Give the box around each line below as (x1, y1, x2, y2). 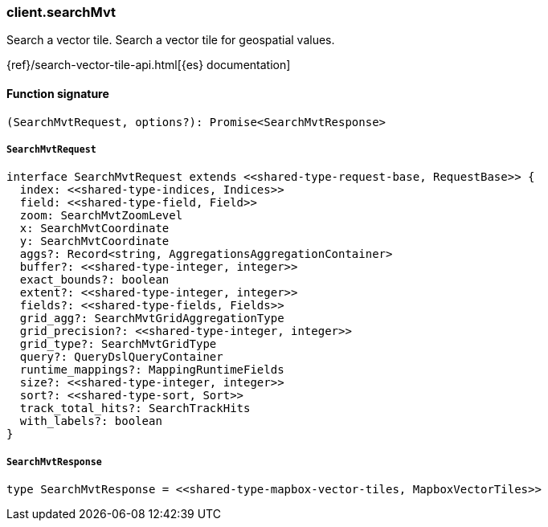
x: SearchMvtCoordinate (19, 222, 170, 235)
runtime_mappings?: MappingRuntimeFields (19, 363, 284, 377)
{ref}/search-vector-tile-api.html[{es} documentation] (6, 58, 291, 72)
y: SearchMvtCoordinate (19, 235, 170, 248)
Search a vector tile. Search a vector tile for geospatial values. (6, 33, 335, 47)
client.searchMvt (6, 4, 117, 20)
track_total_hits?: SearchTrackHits (19, 402, 251, 415)
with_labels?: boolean (19, 415, 162, 428)
